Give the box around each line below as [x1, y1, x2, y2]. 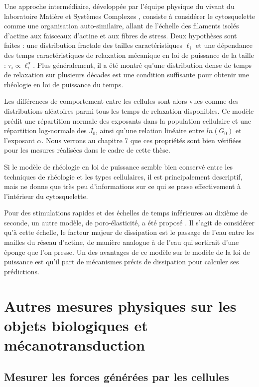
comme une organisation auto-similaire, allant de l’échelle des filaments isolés [4, 20, 239, 31]
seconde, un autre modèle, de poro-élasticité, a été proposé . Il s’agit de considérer [4, 217, 255, 227]
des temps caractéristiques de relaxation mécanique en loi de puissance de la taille [4, 49, 254, 60]
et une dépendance [196, 40, 253, 50]
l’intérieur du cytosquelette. [4, 191, 88, 201]
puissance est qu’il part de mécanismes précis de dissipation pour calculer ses [4, 256, 239, 267]
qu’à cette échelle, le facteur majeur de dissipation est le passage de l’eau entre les [4, 227, 255, 237]
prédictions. [4, 266, 39, 276]
